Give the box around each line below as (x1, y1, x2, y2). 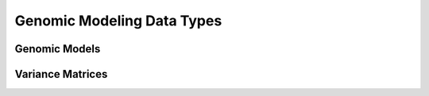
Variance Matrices (14, 67, 108, 81)
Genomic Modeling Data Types (14, 12, 222, 29)
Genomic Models (14, 42, 101, 56)
